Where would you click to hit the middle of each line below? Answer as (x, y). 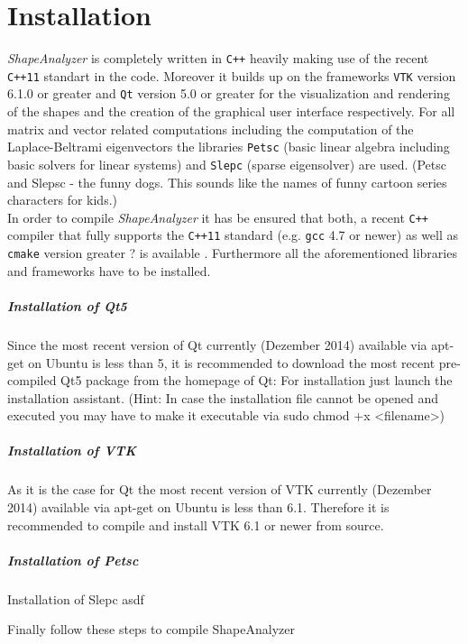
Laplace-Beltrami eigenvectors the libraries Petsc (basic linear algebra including (229, 147)
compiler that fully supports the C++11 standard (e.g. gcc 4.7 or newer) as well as (233, 235)
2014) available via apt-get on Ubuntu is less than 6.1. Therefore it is (198, 507)
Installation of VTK (72, 451)
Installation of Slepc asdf (76, 598)
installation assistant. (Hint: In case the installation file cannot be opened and (223, 397)
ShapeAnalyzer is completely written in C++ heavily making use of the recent (218, 58)
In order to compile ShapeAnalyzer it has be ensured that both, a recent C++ (218, 217)
